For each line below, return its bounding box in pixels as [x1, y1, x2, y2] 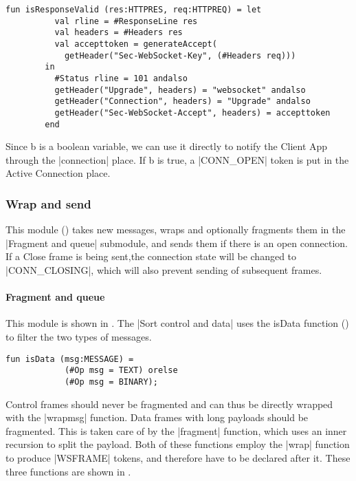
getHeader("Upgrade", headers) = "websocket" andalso [54, 85, 306, 95]
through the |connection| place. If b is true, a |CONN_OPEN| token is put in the [5, 152, 349, 167]
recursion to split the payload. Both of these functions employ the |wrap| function [5, 437, 350, 451]
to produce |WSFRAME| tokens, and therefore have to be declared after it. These [5, 450, 351, 464]
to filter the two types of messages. [5, 329, 152, 343]
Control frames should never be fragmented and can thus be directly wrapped [5, 396, 333, 411]
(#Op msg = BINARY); [64, 376, 158, 387]
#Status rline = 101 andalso [54, 73, 188, 83]
